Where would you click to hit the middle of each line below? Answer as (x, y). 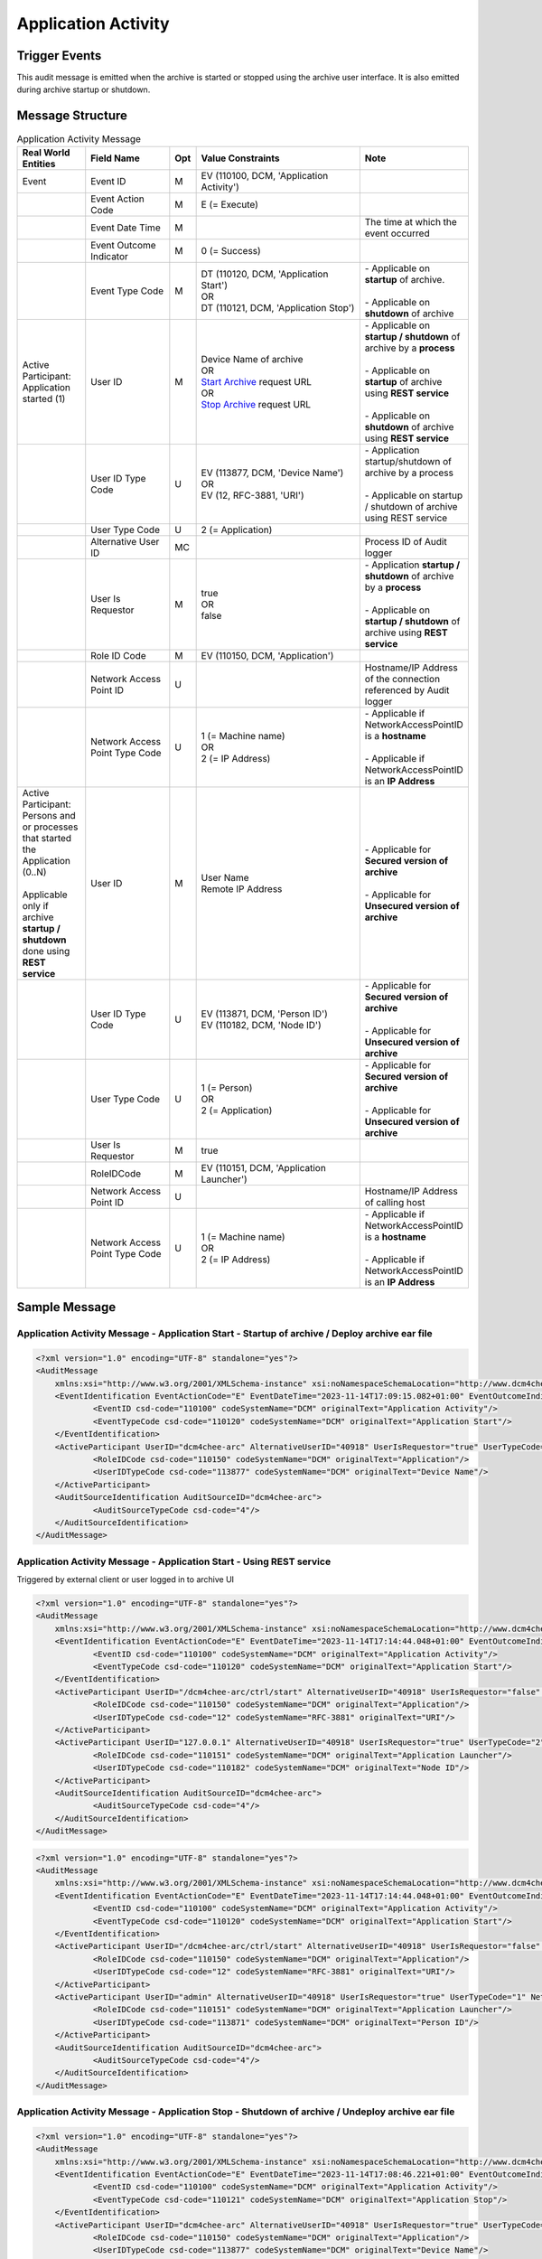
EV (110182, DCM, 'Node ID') (261, 1025)
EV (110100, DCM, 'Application (265, 175)
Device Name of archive (252, 359)
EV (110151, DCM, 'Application (264, 1167)
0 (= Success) (231, 250)
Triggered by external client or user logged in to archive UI (126, 1579)
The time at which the (411, 221)
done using (46, 951)
